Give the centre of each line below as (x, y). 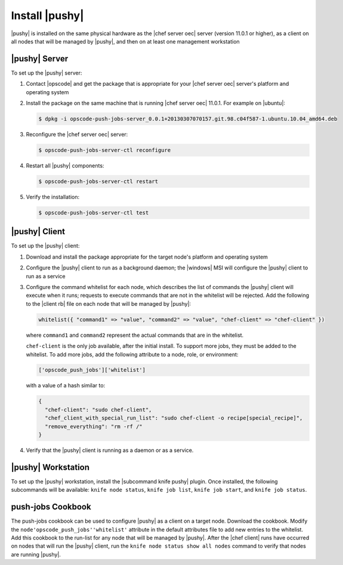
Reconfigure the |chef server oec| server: (77, 134)
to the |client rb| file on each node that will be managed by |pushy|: (108, 303)
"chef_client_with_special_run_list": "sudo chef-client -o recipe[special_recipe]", (174, 418)
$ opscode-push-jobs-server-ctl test (94, 212)
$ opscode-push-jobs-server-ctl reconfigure (105, 150)
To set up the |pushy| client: (45, 246)
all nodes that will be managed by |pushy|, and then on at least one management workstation (125, 41)
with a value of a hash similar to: (66, 386)
